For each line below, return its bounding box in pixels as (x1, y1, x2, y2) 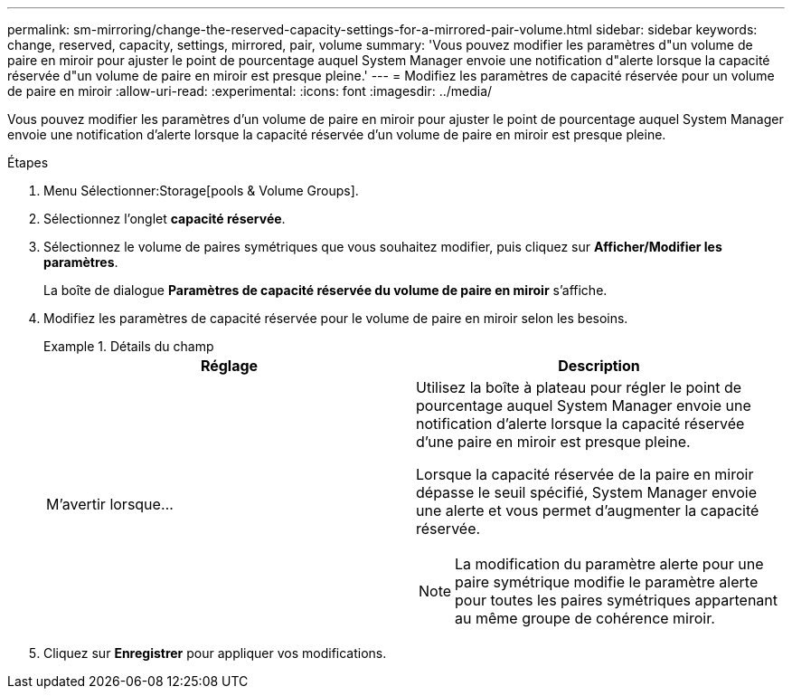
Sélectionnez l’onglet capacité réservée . (43, 211, 286, 226)
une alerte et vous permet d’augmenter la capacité (416, 501, 759, 520)
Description (558, 357, 640, 375)
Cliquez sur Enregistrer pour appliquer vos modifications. (43, 645, 387, 661)
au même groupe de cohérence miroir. (455, 609, 715, 627)
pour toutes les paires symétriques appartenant (455, 591, 778, 609)
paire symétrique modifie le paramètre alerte (455, 573, 759, 591)
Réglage (200, 357, 259, 375)
